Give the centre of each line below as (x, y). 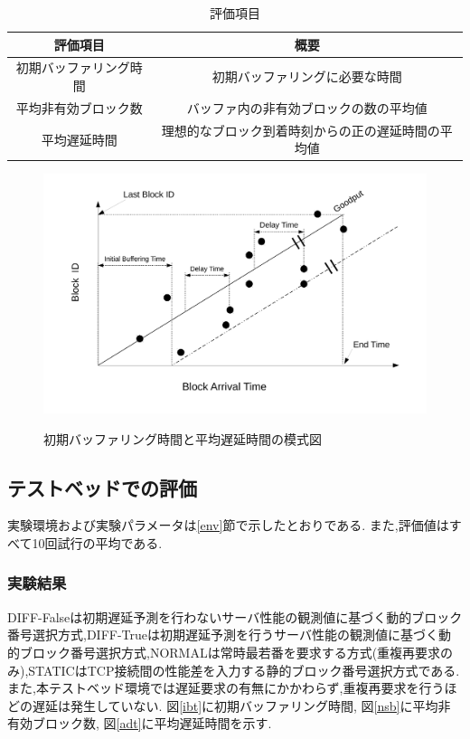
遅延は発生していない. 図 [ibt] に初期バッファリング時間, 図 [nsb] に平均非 (241, 705)
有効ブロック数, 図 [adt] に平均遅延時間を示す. (140, 723)
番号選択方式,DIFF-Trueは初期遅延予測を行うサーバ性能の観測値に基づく (223, 635)
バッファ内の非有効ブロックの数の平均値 (307, 107)
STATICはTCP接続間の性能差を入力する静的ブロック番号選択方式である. (244, 670)
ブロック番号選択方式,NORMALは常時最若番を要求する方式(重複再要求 (230, 652)
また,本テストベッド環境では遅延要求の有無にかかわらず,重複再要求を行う (226, 688)
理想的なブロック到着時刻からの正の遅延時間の (301, 130)
